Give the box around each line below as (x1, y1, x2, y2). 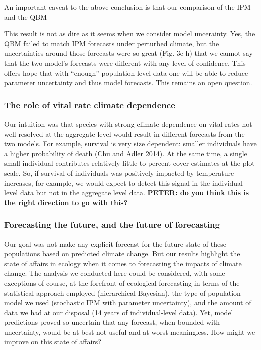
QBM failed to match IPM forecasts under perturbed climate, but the (4, 38, 219, 48)
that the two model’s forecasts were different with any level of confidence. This (4, 57, 246, 68)
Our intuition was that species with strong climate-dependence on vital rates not (4, 118, 252, 129)
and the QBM (4, 11, 47, 22)
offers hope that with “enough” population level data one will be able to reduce (4, 67, 248, 78)
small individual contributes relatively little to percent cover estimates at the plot (4, 158, 255, 168)
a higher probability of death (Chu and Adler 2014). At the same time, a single (4, 148, 247, 158)
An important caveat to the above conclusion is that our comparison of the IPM (4, 2, 251, 12)
